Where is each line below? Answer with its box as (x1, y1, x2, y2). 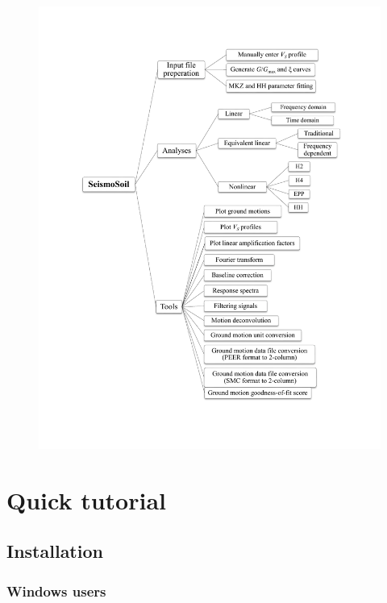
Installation (6, 539, 103, 563)
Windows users (6, 580, 106, 601)
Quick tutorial (6, 483, 166, 516)
